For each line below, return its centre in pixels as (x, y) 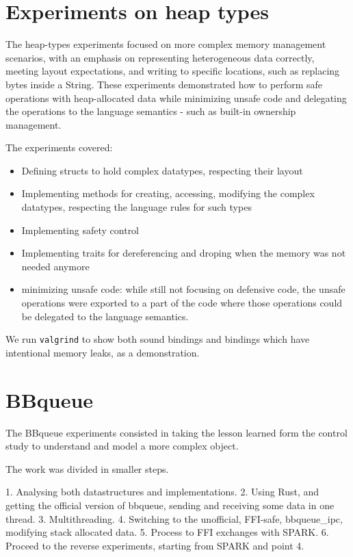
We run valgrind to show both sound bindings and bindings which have (158, 339)
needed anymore (55, 266)
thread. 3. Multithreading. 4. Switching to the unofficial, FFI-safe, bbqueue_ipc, (174, 518)
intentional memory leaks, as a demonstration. (103, 352)
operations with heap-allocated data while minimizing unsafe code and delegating (176, 98)
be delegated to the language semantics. (105, 316)
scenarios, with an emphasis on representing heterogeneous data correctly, (160, 57)
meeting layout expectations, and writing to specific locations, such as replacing (173, 71)
